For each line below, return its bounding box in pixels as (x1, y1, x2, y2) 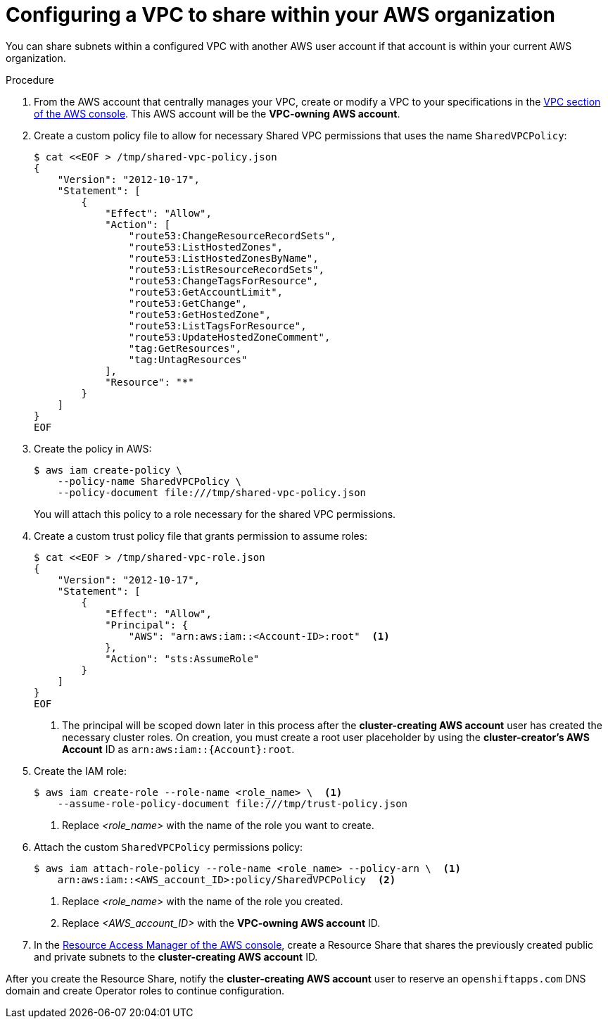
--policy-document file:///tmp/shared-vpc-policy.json (57, 486, 367, 498)
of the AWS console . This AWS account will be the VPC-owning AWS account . (34, 107, 400, 120)
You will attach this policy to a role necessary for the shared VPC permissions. (34, 507, 396, 520)
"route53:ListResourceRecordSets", (128, 263, 325, 275)
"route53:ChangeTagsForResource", (128, 274, 319, 286)
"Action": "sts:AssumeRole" (105, 652, 260, 664)
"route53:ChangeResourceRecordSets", (128, 229, 336, 241)
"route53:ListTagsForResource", (128, 320, 307, 331)
